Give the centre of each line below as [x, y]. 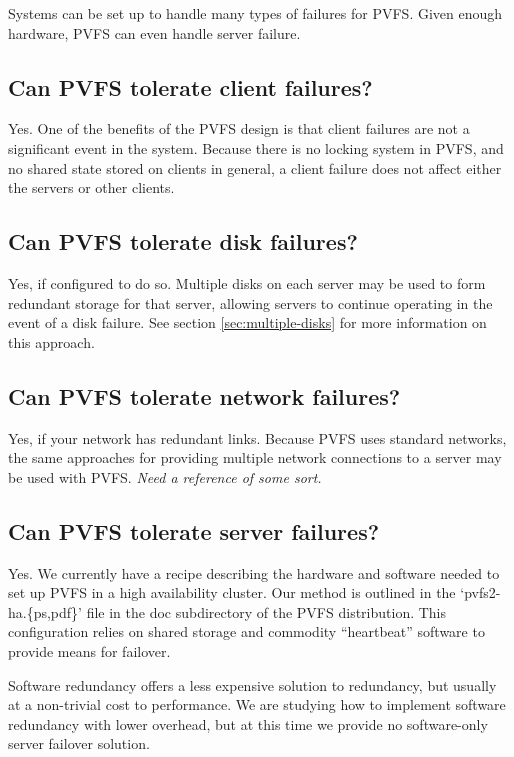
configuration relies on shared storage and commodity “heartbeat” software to [246, 631]
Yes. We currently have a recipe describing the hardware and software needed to [254, 572]
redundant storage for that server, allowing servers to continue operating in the [250, 302]
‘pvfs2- [480, 592]
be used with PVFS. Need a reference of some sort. [165, 476]
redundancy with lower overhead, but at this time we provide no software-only [248, 723]
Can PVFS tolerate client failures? [190, 86]
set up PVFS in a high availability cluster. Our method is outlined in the [232, 592]
